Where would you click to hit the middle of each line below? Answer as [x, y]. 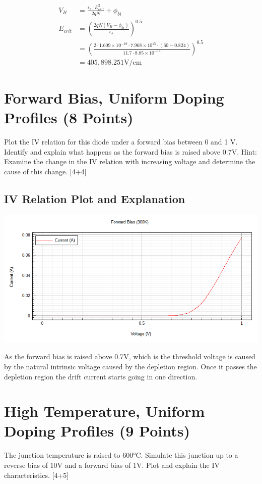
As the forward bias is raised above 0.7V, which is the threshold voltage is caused [130, 356]
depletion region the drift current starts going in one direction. [101, 376]
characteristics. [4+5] [37, 475]
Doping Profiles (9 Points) [97, 431]
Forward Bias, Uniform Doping [114, 98]
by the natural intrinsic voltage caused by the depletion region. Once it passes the [130, 366]
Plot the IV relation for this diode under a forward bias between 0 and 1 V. [121, 142]
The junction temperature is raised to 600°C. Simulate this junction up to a [121, 455]
